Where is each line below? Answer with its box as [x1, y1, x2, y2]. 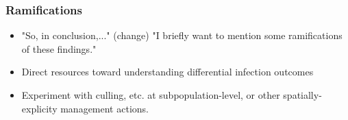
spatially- [283, 88, 322, 101]
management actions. [60, 101, 149, 115]
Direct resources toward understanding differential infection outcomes [21, 64, 314, 79]
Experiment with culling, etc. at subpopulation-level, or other [21, 88, 280, 101]
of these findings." [21, 41, 97, 56]
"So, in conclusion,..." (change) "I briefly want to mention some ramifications [21, 28, 343, 43]
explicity [21, 101, 58, 115]
